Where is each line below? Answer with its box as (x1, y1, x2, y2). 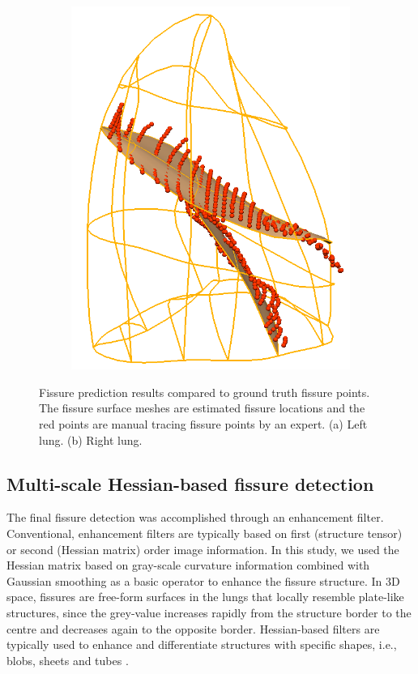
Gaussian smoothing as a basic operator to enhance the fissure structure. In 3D (6, 572, 400, 589)
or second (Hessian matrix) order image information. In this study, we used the (6, 540, 399, 557)
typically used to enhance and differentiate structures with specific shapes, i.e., (6, 636, 397, 653)
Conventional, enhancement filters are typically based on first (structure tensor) (6, 525, 403, 542)
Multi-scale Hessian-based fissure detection (6, 471, 374, 496)
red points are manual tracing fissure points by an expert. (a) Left (39, 416, 368, 433)
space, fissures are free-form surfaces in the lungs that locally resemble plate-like (6, 588, 404, 605)
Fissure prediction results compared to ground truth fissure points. (39, 383, 370, 400)
